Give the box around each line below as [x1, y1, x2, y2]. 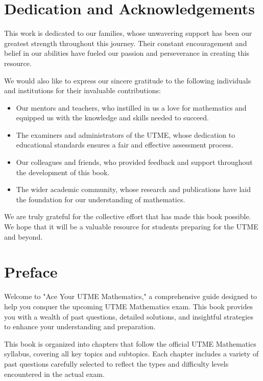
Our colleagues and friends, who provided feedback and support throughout [16, 157, 253, 167]
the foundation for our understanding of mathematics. [16, 194, 185, 204]
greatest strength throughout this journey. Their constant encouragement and [4, 37, 247, 48]
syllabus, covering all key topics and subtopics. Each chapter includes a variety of [4, 348, 259, 359]
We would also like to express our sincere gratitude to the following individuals [4, 75, 251, 86]
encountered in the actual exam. [4, 368, 105, 379]
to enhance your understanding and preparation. [4, 321, 156, 332]
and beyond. [4, 231, 43, 242]
